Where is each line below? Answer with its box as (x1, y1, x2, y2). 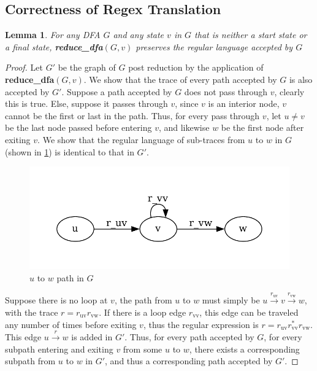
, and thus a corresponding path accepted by (105, 354, 273, 367)
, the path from (114, 294, 172, 307)
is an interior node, (208, 97, 280, 110)
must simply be (202, 294, 260, 307)
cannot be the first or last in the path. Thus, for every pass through (5, 109, 260, 122)
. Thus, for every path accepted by (124, 330, 254, 343)
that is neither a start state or (194, 28, 307, 41)
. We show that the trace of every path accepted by (83, 72, 277, 85)
